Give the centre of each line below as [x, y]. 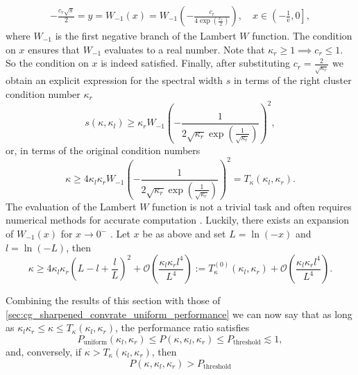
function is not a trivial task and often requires [252, 206]
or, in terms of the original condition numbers [103, 150]
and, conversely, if [44, 351]
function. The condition [302, 36]
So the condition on [47, 63]
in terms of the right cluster [292, 80]
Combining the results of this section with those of [113, 300]
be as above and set [184, 234]
